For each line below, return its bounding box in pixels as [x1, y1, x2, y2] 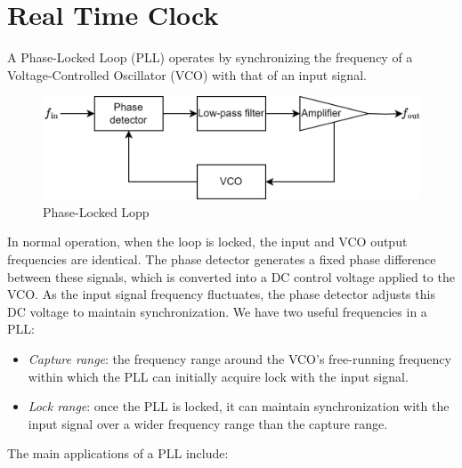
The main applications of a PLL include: [7, 444, 229, 463]
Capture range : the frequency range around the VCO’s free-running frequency [28, 350, 451, 367]
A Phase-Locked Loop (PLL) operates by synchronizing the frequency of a [7, 48, 413, 67]
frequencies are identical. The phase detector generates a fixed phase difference [7, 250, 436, 269]
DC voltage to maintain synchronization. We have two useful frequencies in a [7, 302, 427, 320]
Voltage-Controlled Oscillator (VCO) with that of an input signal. [7, 65, 367, 84]
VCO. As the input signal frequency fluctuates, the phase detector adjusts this [7, 285, 435, 303]
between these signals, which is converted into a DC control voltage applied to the [7, 267, 455, 286]
